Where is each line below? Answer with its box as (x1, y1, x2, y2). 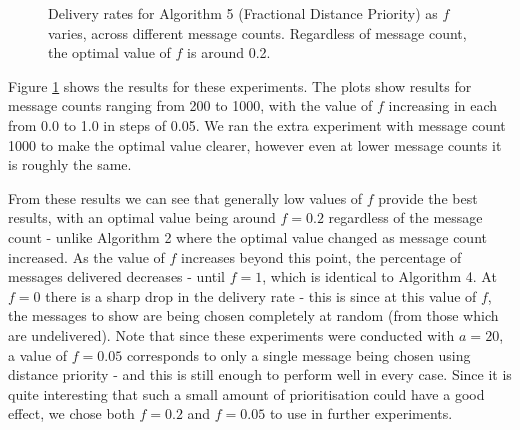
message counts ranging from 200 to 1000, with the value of (8, 95, 373, 116)
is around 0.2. (187, 42, 271, 63)
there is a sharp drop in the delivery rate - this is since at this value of (45, 285, 477, 306)
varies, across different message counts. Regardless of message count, (48, 22, 467, 43)
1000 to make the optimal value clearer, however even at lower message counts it (8, 134, 502, 155)
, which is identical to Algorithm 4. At (262, 266, 497, 287)
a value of (8, 344, 68, 365)
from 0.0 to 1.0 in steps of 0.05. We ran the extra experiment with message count (8, 114, 506, 135)
